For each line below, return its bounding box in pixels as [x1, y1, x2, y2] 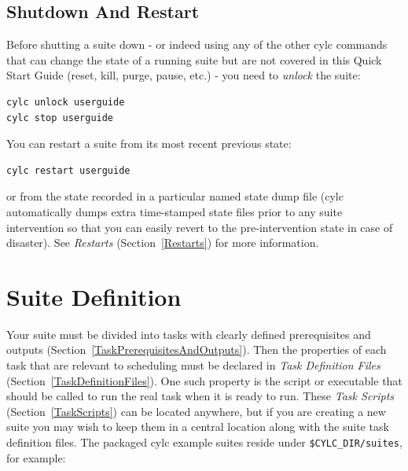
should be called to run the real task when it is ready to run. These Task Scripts [6, 388, 395, 404]
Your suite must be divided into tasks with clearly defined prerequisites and [6, 326, 371, 342]
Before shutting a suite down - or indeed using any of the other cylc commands [6, 36, 388, 53]
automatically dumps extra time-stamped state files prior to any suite [6, 203, 343, 219]
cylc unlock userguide [6, 96, 125, 108]
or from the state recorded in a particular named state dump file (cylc [6, 188, 344, 204]
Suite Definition [6, 280, 182, 312]
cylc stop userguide [6, 112, 114, 123]
